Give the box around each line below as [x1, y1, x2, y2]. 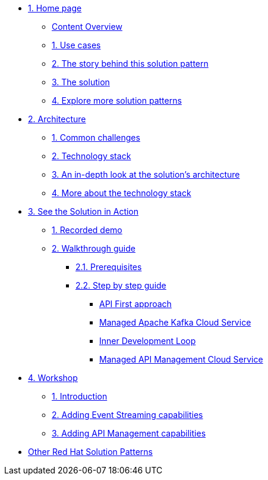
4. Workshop [28, 373, 78, 383]
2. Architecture [28, 114, 86, 124]
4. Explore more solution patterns [52, 95, 182, 106]
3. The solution [52, 77, 110, 87]
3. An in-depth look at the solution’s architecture [52, 169, 240, 179]
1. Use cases [52, 40, 101, 50]
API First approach [99, 299, 172, 309]
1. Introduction [52, 391, 108, 401]
